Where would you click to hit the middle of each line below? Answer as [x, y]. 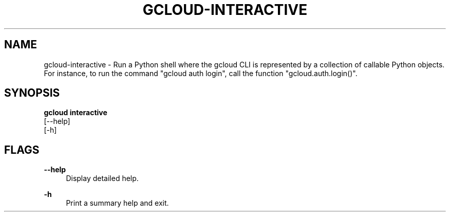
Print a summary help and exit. [117, 203]
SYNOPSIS [32, 93]
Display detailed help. [102, 178]
